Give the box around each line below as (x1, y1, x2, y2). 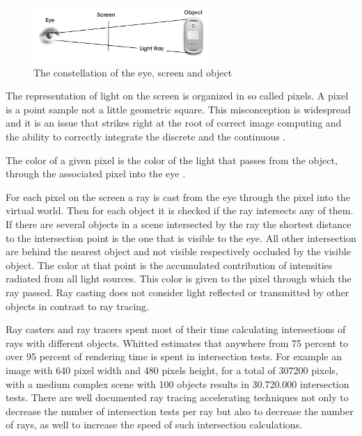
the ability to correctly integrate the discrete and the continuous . (6, 129, 286, 144)
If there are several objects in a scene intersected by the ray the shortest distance (6, 216, 352, 231)
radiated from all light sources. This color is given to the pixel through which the (6, 271, 352, 286)
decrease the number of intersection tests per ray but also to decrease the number (6, 403, 354, 418)
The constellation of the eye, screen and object (33, 65, 233, 79)
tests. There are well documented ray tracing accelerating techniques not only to (6, 390, 349, 405)
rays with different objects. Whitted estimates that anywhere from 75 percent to (6, 335, 349, 350)
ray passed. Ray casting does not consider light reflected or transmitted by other (6, 284, 349, 299)
